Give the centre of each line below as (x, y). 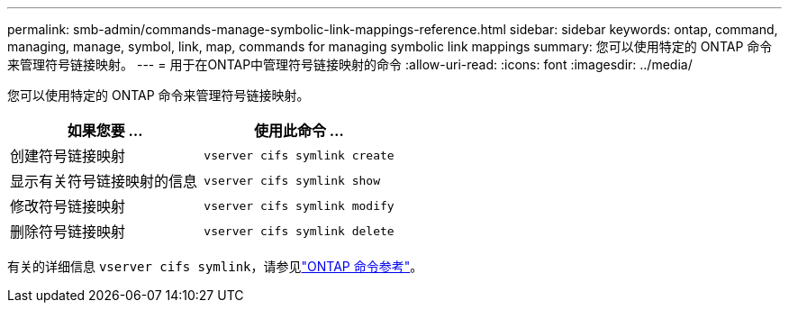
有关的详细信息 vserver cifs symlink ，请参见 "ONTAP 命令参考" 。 (215, 266)
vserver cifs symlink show (292, 180)
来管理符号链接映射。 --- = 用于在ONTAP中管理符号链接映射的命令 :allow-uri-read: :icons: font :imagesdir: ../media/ (350, 64)
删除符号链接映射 (68, 232)
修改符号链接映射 (68, 206)
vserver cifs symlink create (299, 155)
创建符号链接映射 (68, 156)
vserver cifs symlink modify (299, 205)
